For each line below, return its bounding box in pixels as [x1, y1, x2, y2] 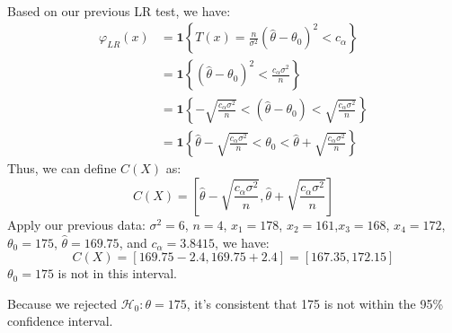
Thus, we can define [7, 159, 117, 178]
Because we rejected [7, 294, 117, 312]
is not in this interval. [58, 264, 178, 283]
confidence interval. [7, 311, 113, 330]
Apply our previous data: [7, 215, 146, 233]
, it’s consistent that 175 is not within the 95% [186, 294, 444, 312]
